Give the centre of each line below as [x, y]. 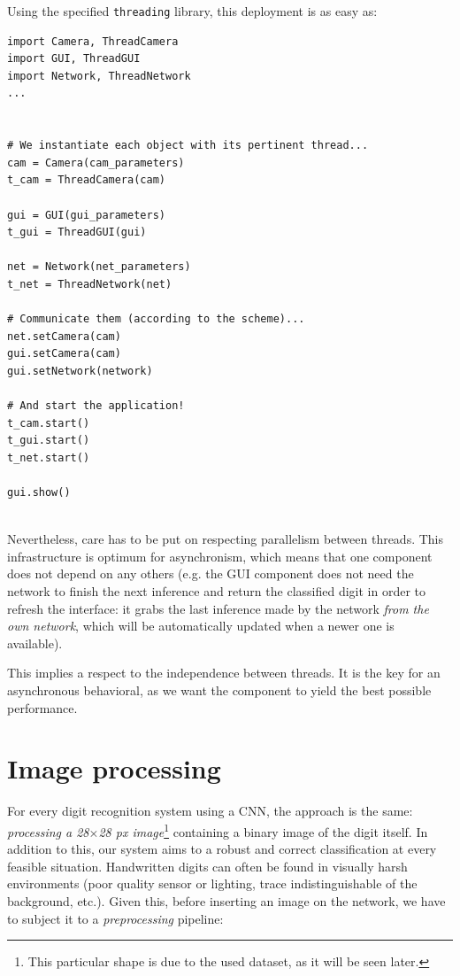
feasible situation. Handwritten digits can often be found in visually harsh [207, 866]
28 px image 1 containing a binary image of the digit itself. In [263, 830]
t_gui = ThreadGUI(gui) [77, 232]
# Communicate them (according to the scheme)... [156, 319]
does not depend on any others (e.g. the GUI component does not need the [211, 573]
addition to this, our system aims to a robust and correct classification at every [222, 849]
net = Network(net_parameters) [99, 267]
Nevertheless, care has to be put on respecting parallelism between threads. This [226, 539]
